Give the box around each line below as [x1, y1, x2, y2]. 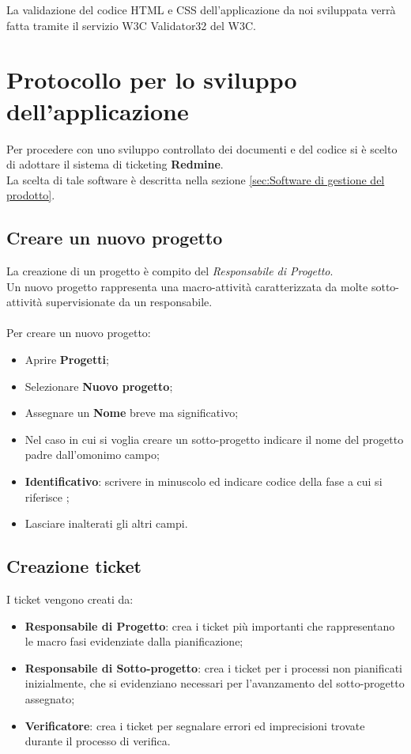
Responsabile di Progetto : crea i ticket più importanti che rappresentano [25, 617, 395, 634]
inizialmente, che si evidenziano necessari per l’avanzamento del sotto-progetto [25, 675, 405, 691]
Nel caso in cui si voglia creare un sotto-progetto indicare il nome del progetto [25, 430, 404, 447]
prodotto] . [6, 187, 55, 203]
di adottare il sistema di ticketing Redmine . [6, 156, 224, 172]
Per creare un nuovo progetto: [6, 324, 151, 341]
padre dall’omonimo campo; [25, 446, 160, 463]
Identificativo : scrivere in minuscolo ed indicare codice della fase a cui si [25, 473, 383, 490]
